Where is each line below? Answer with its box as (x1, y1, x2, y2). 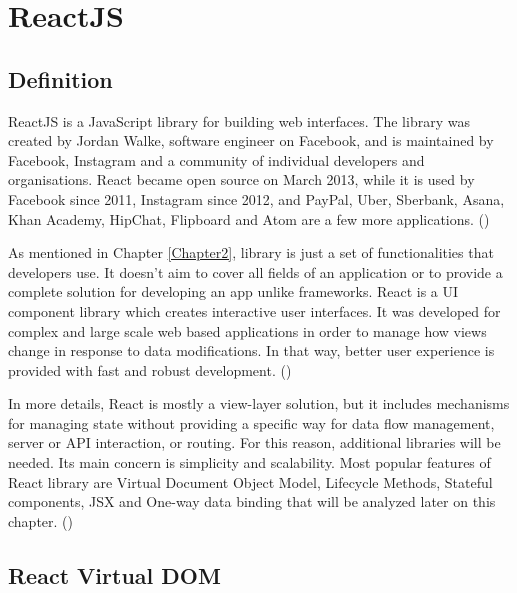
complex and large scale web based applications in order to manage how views (8, 320, 487, 341)
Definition (8, 63, 113, 94)
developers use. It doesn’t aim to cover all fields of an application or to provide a (8, 261, 503, 282)
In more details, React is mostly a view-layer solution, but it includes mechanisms (8, 393, 510, 414)
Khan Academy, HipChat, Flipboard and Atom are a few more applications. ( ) (8, 208, 490, 229)
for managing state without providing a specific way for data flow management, (8, 412, 495, 433)
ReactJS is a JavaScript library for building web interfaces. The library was (8, 110, 470, 131)
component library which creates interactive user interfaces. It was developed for (8, 300, 501, 321)
